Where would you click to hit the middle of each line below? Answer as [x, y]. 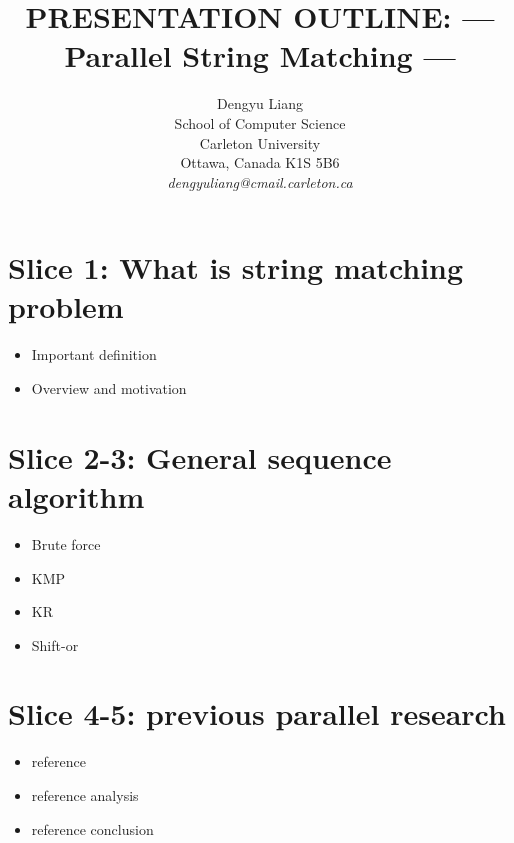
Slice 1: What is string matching [236, 267]
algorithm [76, 495]
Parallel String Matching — [260, 55]
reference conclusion [92, 828]
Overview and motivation [109, 388]
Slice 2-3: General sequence [200, 456]
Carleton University [260, 142]
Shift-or [55, 644]
